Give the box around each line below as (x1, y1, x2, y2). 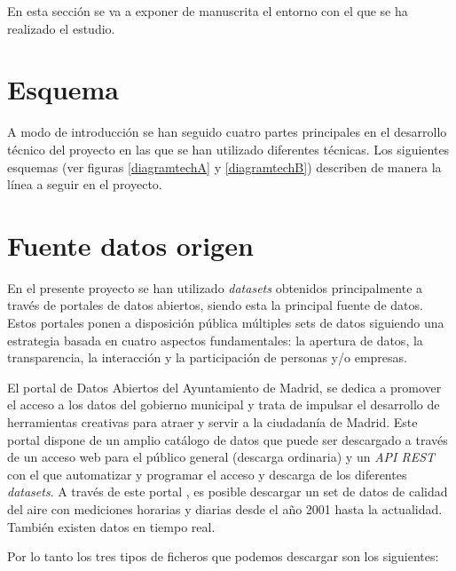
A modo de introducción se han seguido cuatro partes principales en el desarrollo (7, 123, 447, 141)
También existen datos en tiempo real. (7, 517, 216, 535)
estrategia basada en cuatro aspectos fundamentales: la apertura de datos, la (7, 330, 423, 349)
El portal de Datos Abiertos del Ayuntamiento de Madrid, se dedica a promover (7, 377, 442, 396)
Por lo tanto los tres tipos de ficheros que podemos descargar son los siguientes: (7, 547, 439, 566)
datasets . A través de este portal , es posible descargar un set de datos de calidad (7, 482, 448, 501)
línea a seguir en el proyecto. (7, 175, 162, 194)
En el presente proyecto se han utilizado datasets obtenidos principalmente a (7, 278, 423, 297)
